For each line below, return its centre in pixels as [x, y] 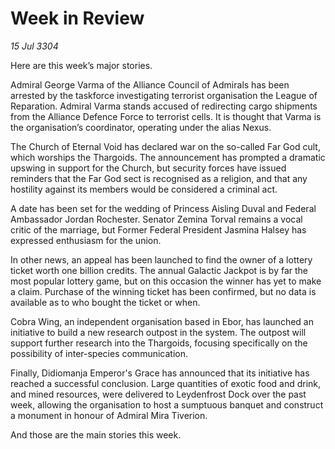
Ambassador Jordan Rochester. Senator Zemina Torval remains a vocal [156, 219]
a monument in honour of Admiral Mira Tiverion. [109, 415]
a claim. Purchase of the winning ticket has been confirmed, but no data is [163, 291]
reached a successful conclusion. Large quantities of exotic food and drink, [166, 383]
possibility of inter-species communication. [99, 353]
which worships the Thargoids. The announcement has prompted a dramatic [168, 157]
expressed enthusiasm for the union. [86, 240]
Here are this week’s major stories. [81, 65]
